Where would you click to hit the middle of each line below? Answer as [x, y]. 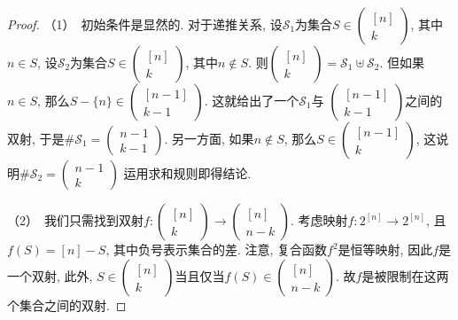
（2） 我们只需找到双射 [75, 220]
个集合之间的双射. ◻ [67, 304]
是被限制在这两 [405, 275]
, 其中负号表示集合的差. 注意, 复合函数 [217, 249]
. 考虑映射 [319, 220]
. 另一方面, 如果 [209, 138]
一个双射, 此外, [50, 275]
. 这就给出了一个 [252, 100]
